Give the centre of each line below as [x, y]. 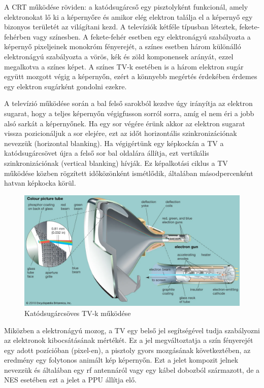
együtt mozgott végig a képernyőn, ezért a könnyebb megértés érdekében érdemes [131, 76]
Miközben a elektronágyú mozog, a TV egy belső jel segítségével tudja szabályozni [132, 330]
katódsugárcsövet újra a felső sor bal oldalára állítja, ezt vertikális [107, 153]
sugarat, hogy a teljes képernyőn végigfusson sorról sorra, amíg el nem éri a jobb [129, 113]
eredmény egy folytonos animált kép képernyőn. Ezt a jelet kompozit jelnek [121, 360]
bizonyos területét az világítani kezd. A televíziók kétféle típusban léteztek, [121, 27]
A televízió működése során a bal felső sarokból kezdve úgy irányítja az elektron [128, 103]
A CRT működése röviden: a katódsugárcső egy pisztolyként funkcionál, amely [126, 7]
